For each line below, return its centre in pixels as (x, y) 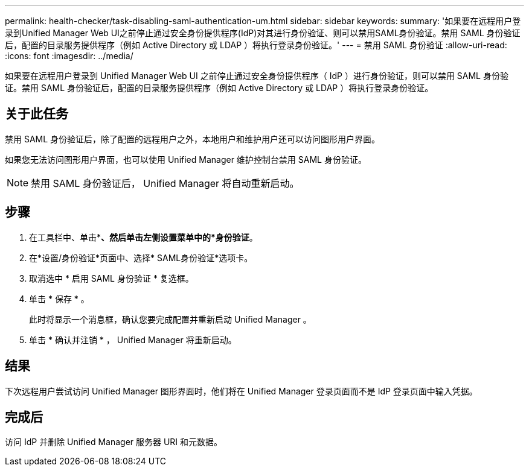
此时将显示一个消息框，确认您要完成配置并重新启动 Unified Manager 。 (170, 319)
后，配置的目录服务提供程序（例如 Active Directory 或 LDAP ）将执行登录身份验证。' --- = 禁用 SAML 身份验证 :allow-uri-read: (256, 45)
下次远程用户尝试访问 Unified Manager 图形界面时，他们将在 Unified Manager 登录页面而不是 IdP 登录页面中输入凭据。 (241, 391)
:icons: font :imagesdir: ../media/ (69, 56)
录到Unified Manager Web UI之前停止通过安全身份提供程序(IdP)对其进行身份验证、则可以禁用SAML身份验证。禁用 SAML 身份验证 (263, 33)
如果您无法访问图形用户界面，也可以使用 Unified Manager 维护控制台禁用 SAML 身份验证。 (186, 159)
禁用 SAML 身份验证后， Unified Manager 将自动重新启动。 (165, 183)
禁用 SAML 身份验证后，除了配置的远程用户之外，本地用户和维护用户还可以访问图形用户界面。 (193, 139)
